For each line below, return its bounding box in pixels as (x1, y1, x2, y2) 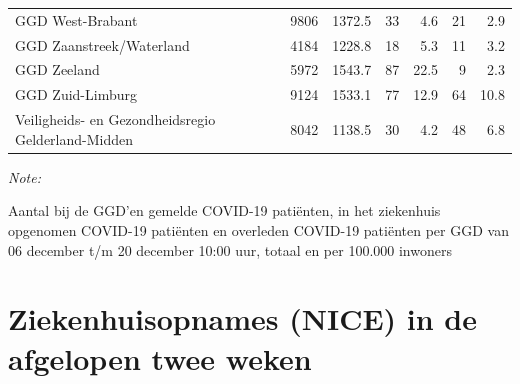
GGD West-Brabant (15, 9, 138, 30)
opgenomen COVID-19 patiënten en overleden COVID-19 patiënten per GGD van (8, 220, 509, 240)
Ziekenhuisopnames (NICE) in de (8, 298, 478, 339)
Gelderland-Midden (15, 128, 134, 149)
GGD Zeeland (15, 59, 100, 80)
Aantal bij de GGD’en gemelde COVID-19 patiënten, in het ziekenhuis (8, 200, 441, 221)
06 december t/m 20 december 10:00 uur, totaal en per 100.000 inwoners (8, 239, 452, 260)
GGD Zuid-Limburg (15, 84, 137, 105)
